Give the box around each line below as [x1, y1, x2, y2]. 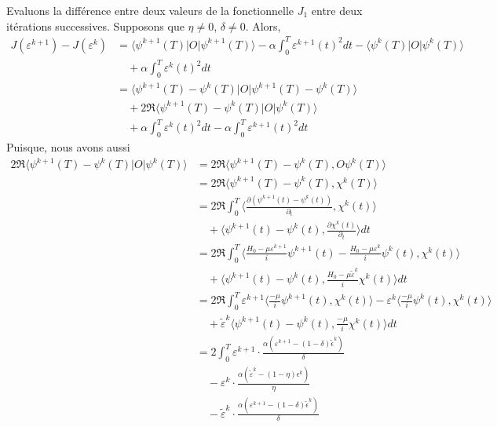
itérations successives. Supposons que [6, 17, 185, 34]
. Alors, [245, 17, 281, 34]
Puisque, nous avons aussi [6, 139, 130, 155]
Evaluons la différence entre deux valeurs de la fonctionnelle [6, 2, 294, 18]
